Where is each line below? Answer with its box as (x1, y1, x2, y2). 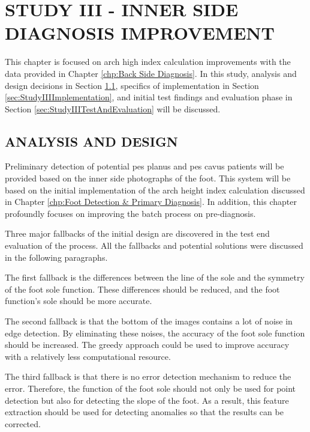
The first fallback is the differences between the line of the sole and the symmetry (5, 271, 305, 284)
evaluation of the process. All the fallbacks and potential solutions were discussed (5, 239, 303, 252)
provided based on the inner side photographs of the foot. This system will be (5, 172, 291, 184)
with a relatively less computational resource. (5, 350, 171, 362)
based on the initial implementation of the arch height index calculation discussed (5, 183, 305, 196)
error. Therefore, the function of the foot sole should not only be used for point (5, 382, 296, 394)
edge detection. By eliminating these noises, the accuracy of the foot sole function (5, 326, 305, 339)
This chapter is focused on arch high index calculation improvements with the (5, 55, 291, 68)
